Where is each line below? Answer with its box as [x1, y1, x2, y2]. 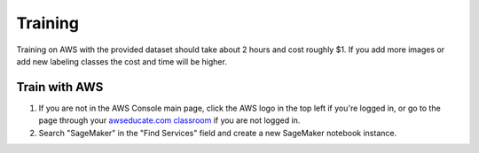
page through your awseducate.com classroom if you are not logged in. [38, 115, 301, 126]
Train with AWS [16, 80, 104, 95]
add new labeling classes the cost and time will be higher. [16, 56, 228, 66]
